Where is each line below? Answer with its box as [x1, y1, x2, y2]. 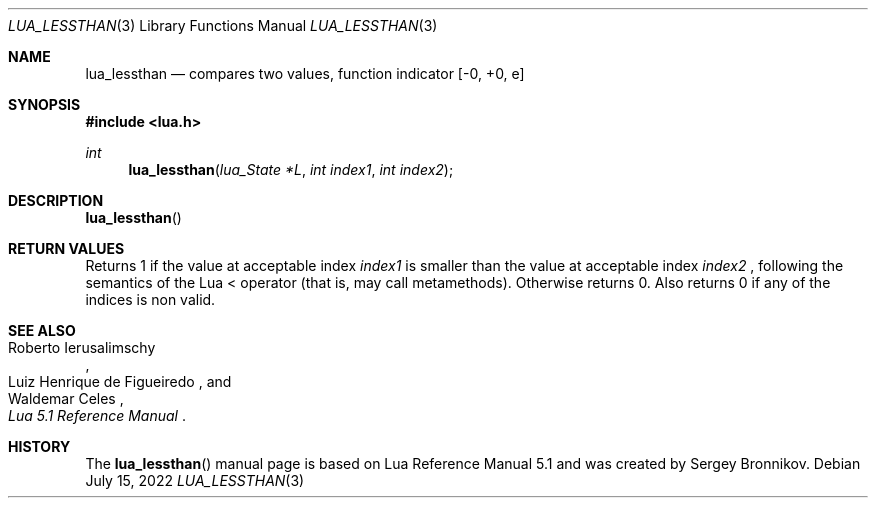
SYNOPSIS [8, 96, 81, 113]
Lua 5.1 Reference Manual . [8, 407, 186, 424]
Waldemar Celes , [8, 390, 124, 407]
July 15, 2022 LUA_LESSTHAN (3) [85, 472, 305, 489]
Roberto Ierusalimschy [8, 339, 156, 356]
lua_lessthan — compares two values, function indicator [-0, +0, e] [85, 65, 525, 82]
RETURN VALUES [8, 240, 125, 257]
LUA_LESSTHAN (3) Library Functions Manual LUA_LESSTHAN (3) [8, 17, 438, 34]
